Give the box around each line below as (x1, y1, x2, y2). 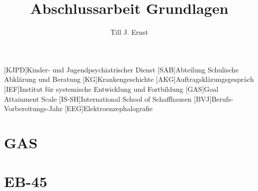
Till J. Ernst (110, 27, 148, 37)
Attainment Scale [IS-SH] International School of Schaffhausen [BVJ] (4, 93, 212, 104)
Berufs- (211, 93, 234, 104)
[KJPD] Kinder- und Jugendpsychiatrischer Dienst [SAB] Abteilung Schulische (4, 64, 239, 74)
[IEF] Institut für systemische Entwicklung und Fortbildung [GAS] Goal (4, 83, 219, 94)
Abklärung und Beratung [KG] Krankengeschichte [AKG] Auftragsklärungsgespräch (4, 74, 254, 84)
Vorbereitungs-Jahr (4, 103, 63, 114)
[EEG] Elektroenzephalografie (65, 103, 153, 114)
